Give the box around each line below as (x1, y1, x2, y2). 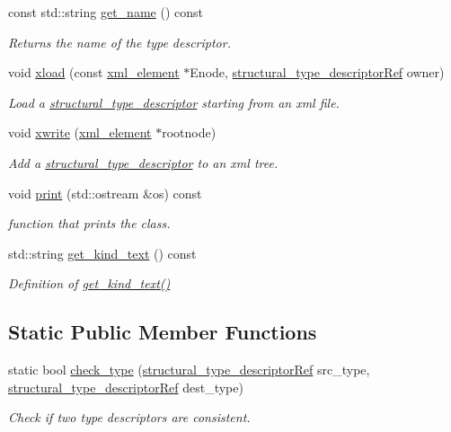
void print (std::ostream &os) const (8, 183, 202, 202)
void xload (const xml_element (8, 63, 180, 82)
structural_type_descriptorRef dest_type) (8, 377, 243, 396)
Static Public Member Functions (8, 318, 317, 346)
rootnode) (162, 123, 217, 142)
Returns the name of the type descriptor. (8, 32, 231, 51)
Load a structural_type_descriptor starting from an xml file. (8, 93, 340, 111)
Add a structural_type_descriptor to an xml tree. (8, 153, 279, 172)
